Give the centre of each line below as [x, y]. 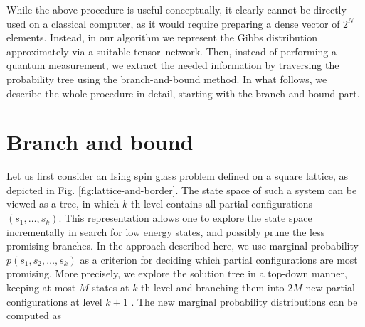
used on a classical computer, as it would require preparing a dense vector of [173, 23]
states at [111, 288]
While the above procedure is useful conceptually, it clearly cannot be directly [176, 9]
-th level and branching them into [211, 288]
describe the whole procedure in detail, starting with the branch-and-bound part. [183, 93]
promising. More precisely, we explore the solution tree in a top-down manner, [177, 273]
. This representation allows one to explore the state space [185, 218]
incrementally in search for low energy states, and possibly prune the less [166, 231]
